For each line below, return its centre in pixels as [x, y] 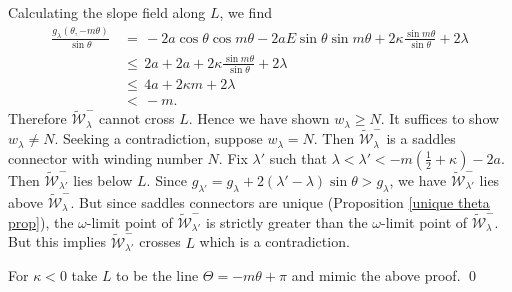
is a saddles [421, 138]
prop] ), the [41, 221]
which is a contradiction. [274, 241]
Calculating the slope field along [107, 12]
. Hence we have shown [259, 118]
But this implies [57, 241]
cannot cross [136, 118]
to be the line [157, 275]
